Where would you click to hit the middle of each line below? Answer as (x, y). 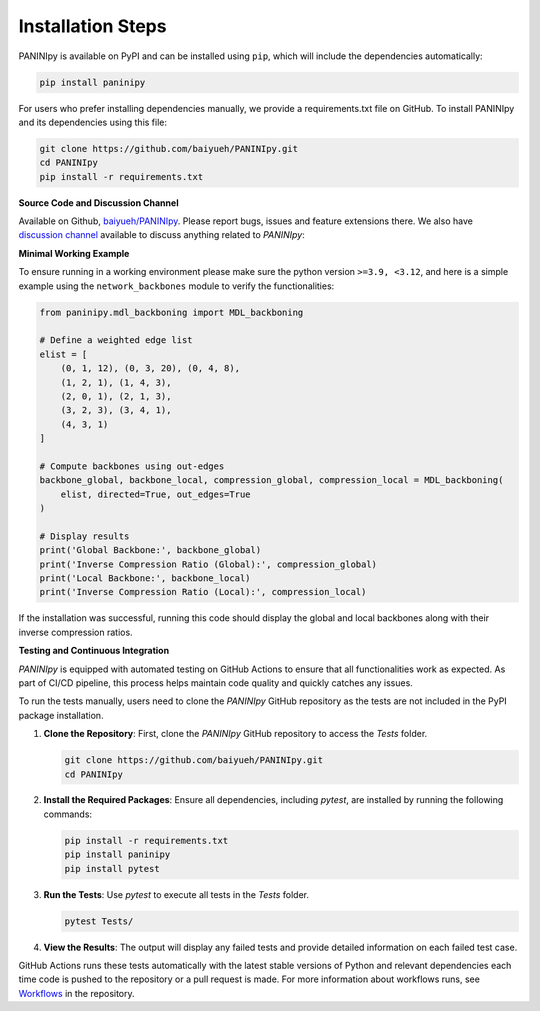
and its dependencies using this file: (93, 122)
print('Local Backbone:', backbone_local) (145, 578)
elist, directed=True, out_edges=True (155, 494)
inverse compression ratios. (76, 632)
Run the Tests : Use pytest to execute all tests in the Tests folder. (176, 894)
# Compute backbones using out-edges (132, 466)
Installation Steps (92, 26)
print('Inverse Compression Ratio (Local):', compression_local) (203, 592)
